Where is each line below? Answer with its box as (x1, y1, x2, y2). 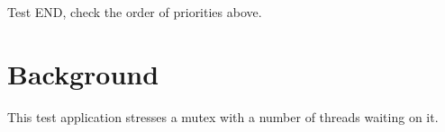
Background (7, 55, 159, 92)
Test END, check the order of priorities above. (7, 3, 262, 21)
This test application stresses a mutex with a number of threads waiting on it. (7, 107, 439, 126)
